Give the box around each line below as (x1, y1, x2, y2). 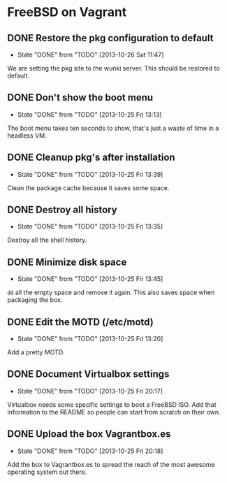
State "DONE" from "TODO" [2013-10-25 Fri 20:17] (17, 387, 163, 395)
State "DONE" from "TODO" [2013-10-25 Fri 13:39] (17, 170, 163, 178)
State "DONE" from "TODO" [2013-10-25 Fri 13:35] (17, 222, 163, 231)
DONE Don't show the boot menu (7, 92, 154, 103)
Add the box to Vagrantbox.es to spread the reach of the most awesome (7, 460, 215, 468)
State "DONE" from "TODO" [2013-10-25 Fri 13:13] (17, 110, 162, 119)
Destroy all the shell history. (7, 236, 87, 245)
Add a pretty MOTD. (7, 348, 65, 356)
